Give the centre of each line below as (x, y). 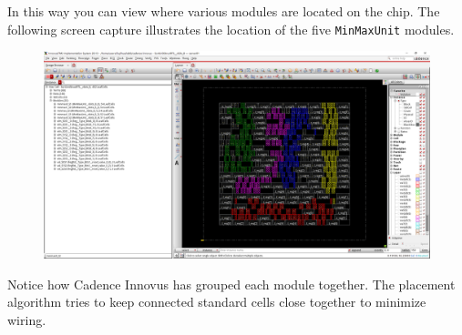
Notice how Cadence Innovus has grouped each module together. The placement (231, 284)
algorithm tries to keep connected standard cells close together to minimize (217, 302)
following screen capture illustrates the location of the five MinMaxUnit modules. (231, 29)
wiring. (27, 319)
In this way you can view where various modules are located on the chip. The (224, 11)
